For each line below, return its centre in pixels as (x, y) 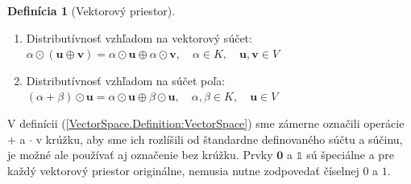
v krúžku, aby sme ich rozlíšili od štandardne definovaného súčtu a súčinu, (219, 139)
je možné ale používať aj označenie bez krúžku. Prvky (140, 155)
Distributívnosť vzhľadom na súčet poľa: (126, 80)
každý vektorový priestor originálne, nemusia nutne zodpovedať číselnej (183, 170)
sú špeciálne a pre (350, 155)
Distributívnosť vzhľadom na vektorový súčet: (139, 37)
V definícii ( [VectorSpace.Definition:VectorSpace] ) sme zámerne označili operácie (206, 123)
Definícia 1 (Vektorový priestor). (91, 10)
